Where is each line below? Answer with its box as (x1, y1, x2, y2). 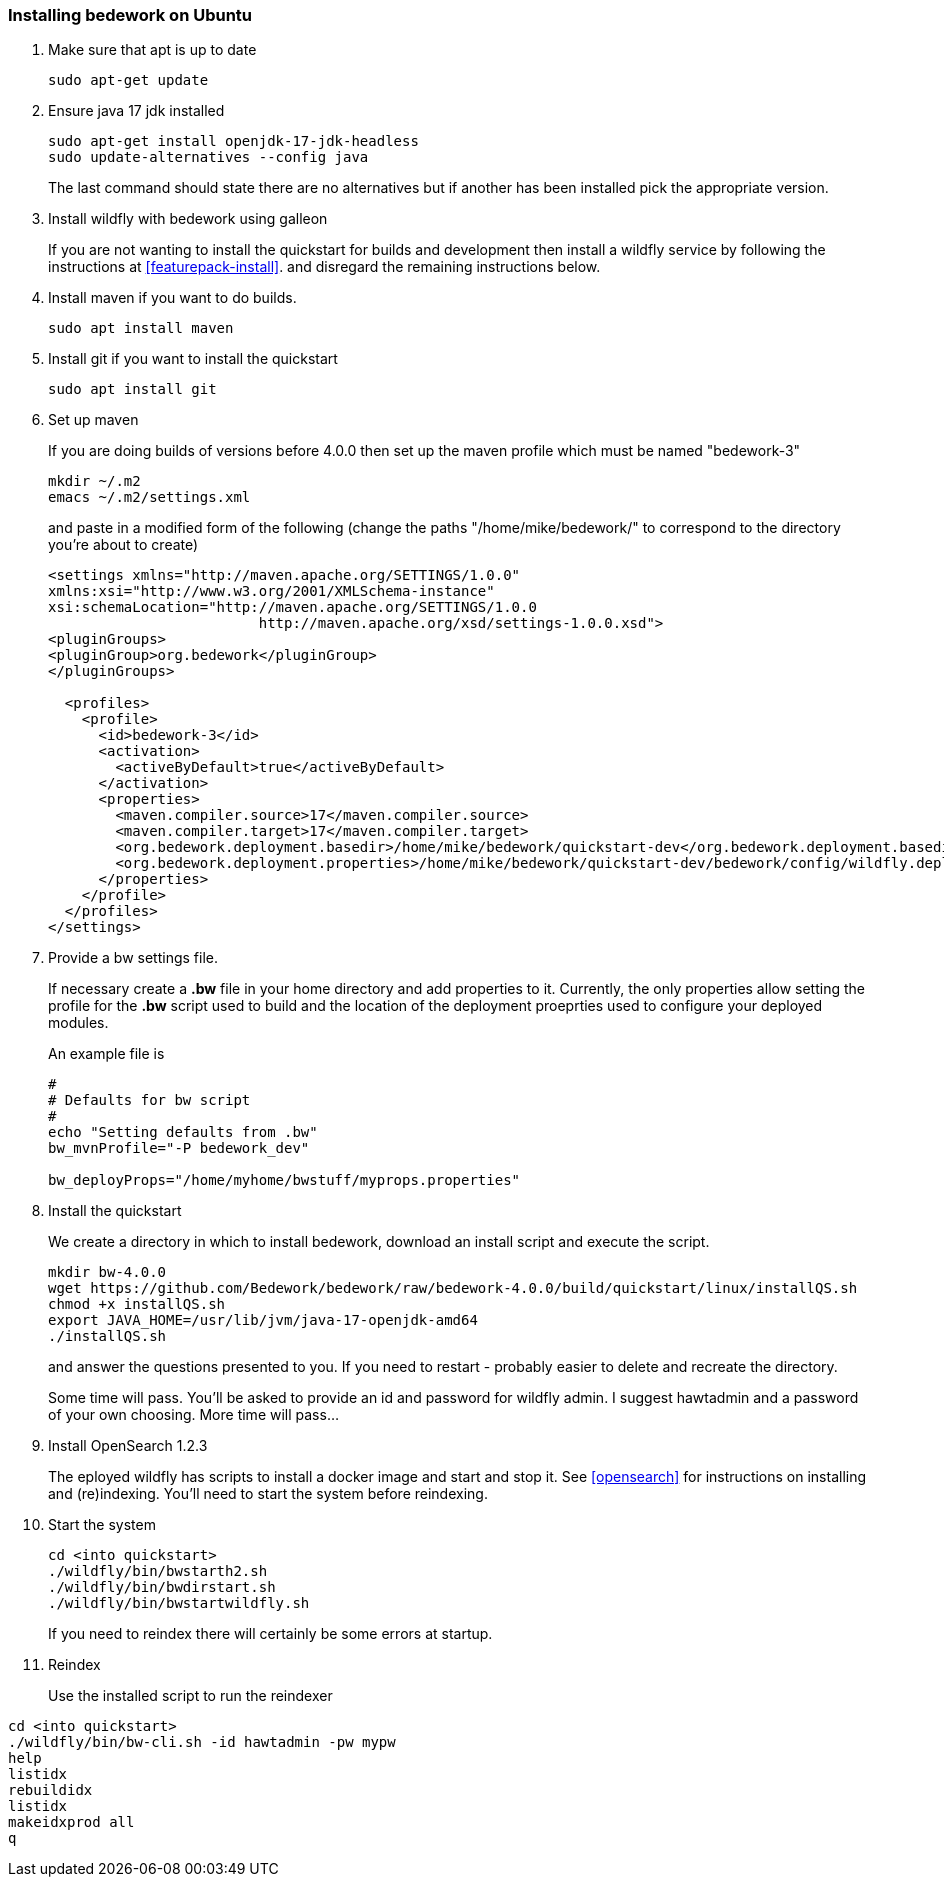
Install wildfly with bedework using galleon (48, 210, 328, 228)
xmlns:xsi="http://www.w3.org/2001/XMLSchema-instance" (48, 583, 495, 600)
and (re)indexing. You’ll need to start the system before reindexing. (48, 1485, 488, 1503)
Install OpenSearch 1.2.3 (48, 1437, 208, 1455)
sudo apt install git (48, 381, 217, 398)
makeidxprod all (8, 1814, 135, 1831)
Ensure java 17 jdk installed (48, 102, 225, 120)
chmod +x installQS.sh (48, 1296, 226, 1313)
